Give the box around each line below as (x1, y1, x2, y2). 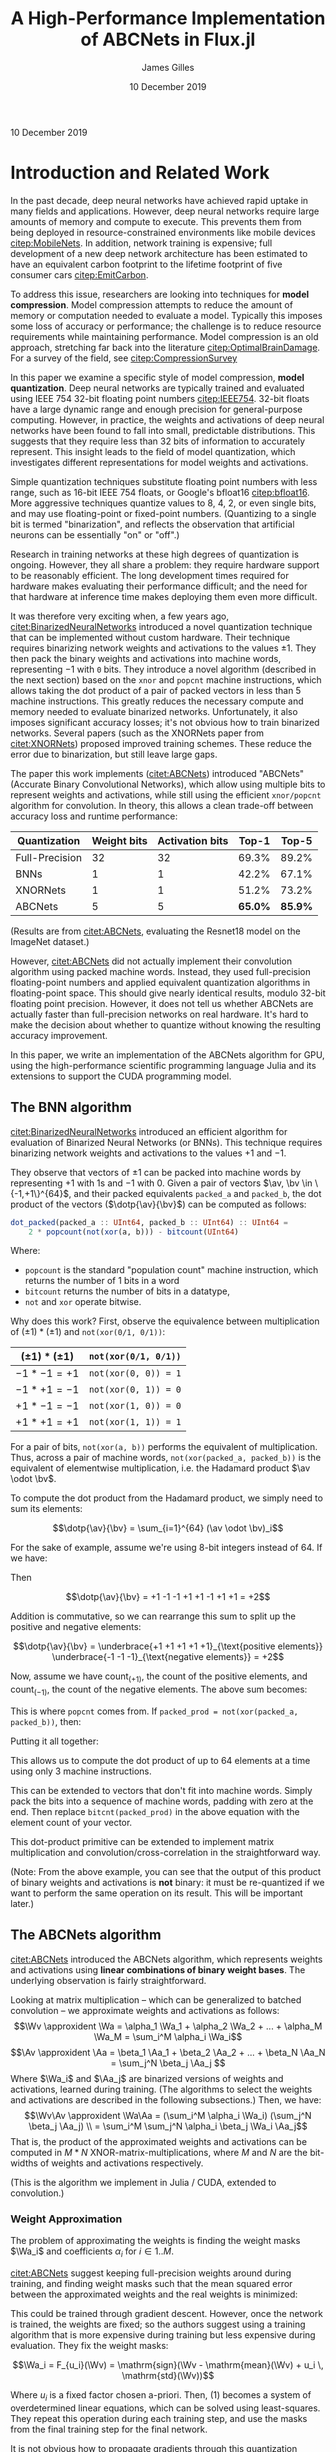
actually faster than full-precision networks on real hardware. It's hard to (10, 1008, 309, 1020)
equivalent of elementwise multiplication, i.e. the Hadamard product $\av (10, 1462, 311, 1474)
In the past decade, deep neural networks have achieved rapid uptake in (10, 194, 309, 206)
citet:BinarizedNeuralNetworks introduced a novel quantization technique (10, 620, 313, 632)
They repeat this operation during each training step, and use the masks (10, 2412, 308, 2424)
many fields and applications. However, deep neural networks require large (10, 205, 320, 217)
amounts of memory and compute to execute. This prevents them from (10, 215, 302, 227)
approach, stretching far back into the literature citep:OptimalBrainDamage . (10, 341, 321, 353)
